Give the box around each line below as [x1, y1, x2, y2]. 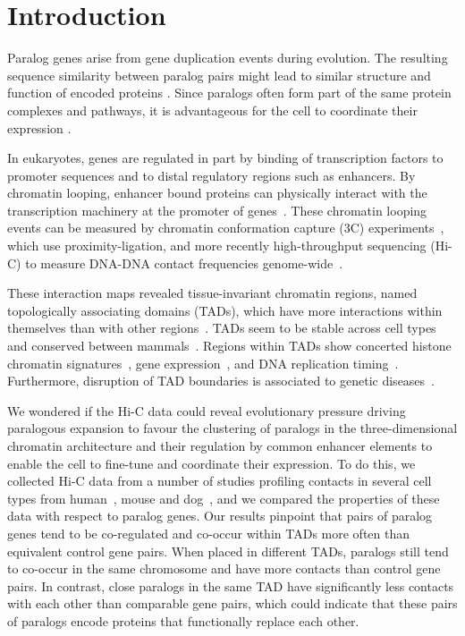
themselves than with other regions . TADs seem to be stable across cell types [7, 318, 436, 337]
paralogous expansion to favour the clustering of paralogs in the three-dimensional [7, 419, 458, 437]
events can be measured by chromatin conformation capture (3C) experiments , [7, 218, 444, 237]
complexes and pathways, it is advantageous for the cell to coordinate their [7, 100, 418, 119]
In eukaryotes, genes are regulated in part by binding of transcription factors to [7, 148, 444, 167]
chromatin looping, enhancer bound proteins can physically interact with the [7, 183, 427, 202]
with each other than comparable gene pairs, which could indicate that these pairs [7, 594, 458, 613]
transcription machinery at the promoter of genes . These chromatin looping [7, 200, 427, 219]
